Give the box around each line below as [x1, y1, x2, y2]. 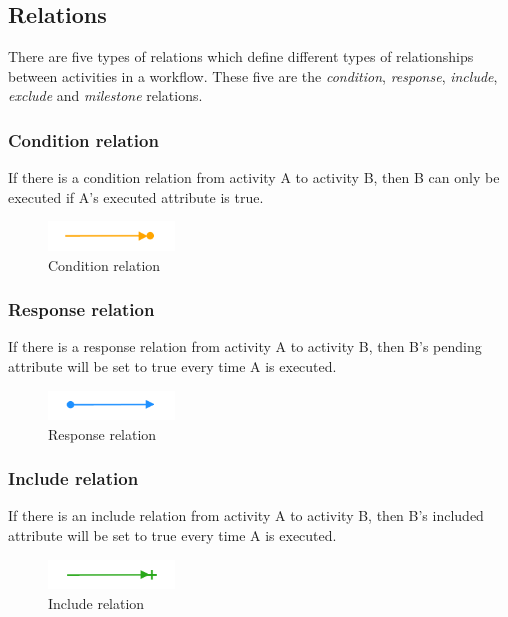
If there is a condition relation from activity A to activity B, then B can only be [8, 167, 500, 188]
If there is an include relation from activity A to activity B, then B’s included [8, 505, 484, 526]
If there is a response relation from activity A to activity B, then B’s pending [8, 336, 482, 357]
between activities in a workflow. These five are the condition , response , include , [8, 65, 498, 86]
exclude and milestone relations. [8, 85, 203, 106]
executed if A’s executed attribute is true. [8, 186, 264, 207]
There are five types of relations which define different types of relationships [8, 46, 474, 67]
